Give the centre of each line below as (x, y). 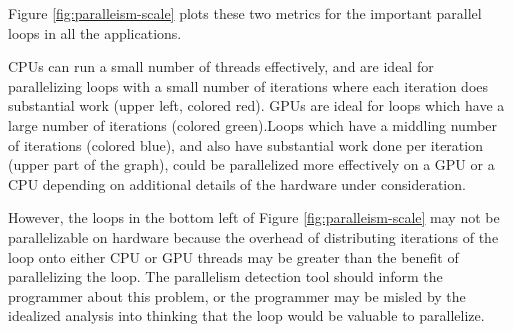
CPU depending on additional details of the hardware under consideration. (237, 183)
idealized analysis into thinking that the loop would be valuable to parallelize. (246, 315)
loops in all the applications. (95, 32)
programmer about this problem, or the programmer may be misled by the (237, 295)
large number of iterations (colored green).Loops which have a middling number (253, 124)
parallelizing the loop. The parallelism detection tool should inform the (225, 276)
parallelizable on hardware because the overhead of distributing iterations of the (253, 236)
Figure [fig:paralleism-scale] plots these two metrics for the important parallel (245, 13)
